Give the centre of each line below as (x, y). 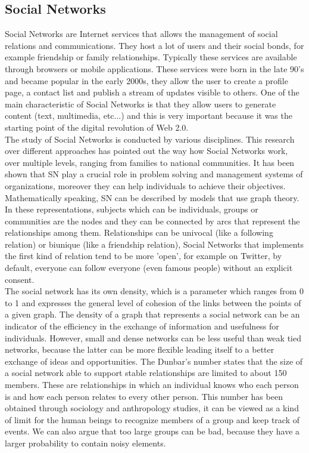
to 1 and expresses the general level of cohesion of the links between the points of (153, 302)
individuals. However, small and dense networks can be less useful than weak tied (153, 338)
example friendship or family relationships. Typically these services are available (151, 57)
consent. (20, 279)
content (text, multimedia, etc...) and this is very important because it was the (149, 115)
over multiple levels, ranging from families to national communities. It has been (150, 162)
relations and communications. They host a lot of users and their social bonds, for (154, 45)
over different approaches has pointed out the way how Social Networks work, (146, 151)
